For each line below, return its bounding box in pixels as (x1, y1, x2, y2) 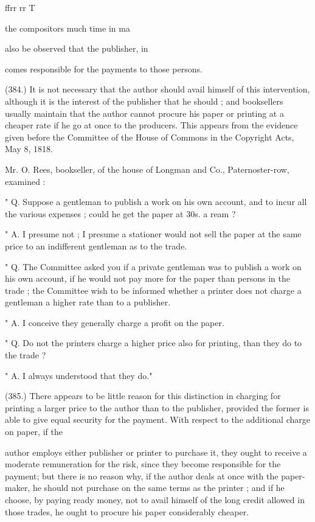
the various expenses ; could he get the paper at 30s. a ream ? (5, 207, 236, 220)
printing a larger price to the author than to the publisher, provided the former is (5, 401, 309, 414)
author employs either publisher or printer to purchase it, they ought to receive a (5, 445, 307, 458)
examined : (5, 175, 46, 187)
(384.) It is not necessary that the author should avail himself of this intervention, (5, 83, 310, 96)
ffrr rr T (5, 1, 35, 13)
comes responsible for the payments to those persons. (5, 62, 202, 75)
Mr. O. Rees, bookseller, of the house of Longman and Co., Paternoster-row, (5, 162, 289, 175)
